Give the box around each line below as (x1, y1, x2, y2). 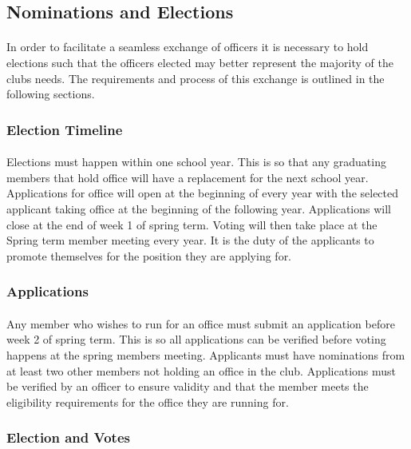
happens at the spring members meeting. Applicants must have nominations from (6, 346, 405, 363)
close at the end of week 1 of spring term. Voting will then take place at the (6, 216, 377, 232)
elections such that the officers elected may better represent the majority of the (6, 54, 393, 70)
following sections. (6, 85, 95, 102)
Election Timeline (6, 119, 123, 139)
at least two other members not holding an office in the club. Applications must (6, 362, 397, 379)
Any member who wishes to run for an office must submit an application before (6, 315, 395, 332)
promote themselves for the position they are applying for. (6, 247, 292, 264)
